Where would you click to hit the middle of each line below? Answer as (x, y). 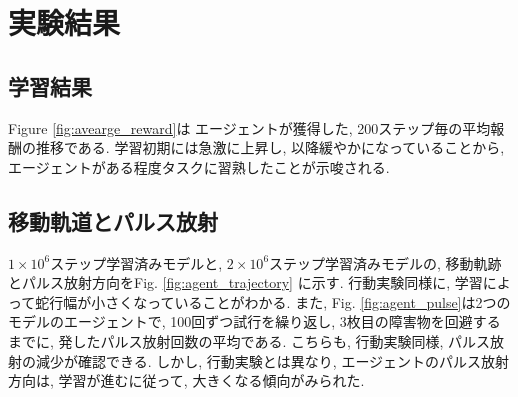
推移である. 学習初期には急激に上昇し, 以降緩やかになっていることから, (270, 147)
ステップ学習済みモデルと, (136, 262)
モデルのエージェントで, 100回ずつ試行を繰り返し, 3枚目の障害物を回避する (254, 321)
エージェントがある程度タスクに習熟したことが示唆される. (199, 166)
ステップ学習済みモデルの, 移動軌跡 (385, 262)
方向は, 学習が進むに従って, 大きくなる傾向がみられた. (186, 380)
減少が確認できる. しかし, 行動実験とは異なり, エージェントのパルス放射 (272, 360)
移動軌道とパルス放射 (113, 220)
